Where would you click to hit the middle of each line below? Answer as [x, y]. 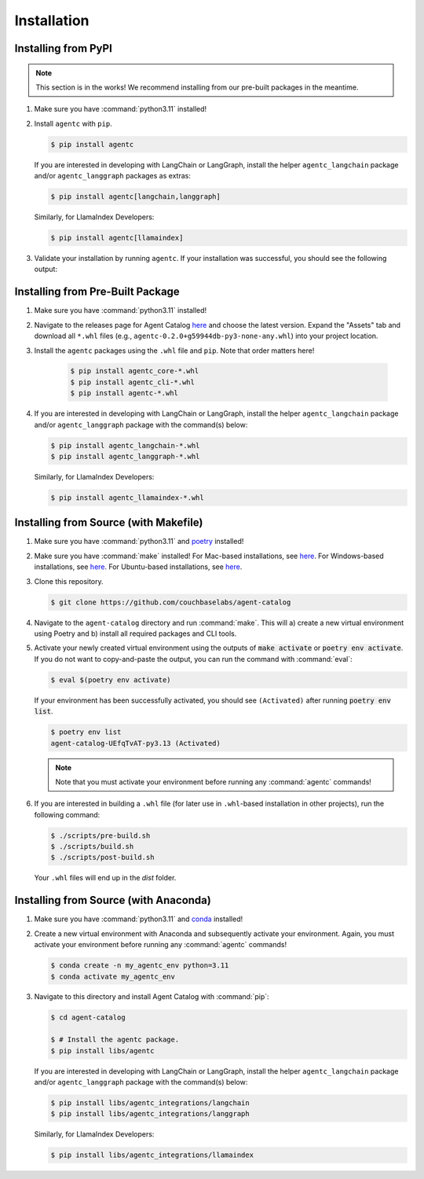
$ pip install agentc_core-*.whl [135, 371]
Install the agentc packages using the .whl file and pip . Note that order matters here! [174, 351]
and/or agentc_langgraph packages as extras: [113, 176]
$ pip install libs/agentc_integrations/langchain [150, 1103]
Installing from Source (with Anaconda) [113, 900]
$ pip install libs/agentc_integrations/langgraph [150, 1114]
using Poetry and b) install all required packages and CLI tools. [135, 634]
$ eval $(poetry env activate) [111, 679]
